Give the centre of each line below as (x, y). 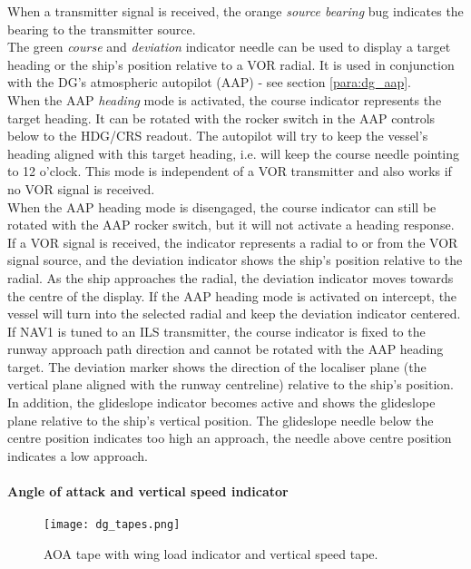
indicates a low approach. (78, 455)
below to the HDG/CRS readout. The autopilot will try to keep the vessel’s (218, 136)
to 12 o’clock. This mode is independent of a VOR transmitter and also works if (230, 171)
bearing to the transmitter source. (102, 29)
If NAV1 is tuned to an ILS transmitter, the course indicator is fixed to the (216, 331)
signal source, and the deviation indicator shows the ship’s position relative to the (235, 260)
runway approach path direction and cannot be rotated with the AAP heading (226, 349)
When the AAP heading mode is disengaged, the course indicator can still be (222, 206)
